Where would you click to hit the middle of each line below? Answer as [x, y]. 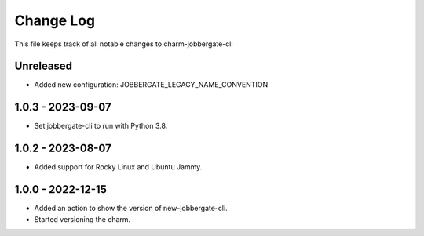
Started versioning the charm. [82, 219]
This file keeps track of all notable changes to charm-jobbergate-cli [124, 44]
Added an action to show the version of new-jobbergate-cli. [131, 209]
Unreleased [44, 66]
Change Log [55, 20]
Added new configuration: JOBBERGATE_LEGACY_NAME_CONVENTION [151, 85]
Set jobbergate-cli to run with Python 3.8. [101, 126]
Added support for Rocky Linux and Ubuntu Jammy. [118, 167]
